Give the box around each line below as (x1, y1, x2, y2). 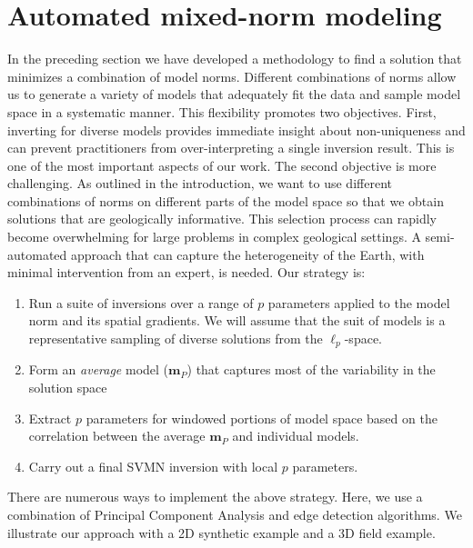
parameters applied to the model (267, 293, 450, 312)
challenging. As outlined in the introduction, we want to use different (7, 174, 392, 193)
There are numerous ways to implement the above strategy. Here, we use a (7, 487, 423, 506)
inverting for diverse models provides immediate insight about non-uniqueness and (7, 120, 466, 139)
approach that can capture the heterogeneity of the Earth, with (70, 244, 425, 264)
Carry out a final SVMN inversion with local (28, 456, 278, 475)
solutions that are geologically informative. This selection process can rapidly (7, 209, 437, 228)
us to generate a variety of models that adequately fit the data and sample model (7, 85, 461, 104)
